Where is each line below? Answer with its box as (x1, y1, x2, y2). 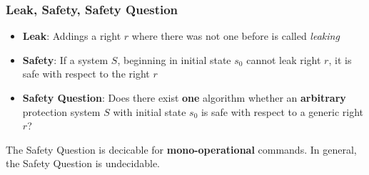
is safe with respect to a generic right (201, 104, 364, 119)
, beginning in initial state (117, 52, 231, 67)
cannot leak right (246, 52, 321, 67)
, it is (328, 52, 352, 67)
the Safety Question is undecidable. (6, 156, 161, 171)
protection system (22, 104, 101, 119)
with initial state (113, 104, 186, 119)
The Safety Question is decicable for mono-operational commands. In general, (6, 142, 357, 157)
